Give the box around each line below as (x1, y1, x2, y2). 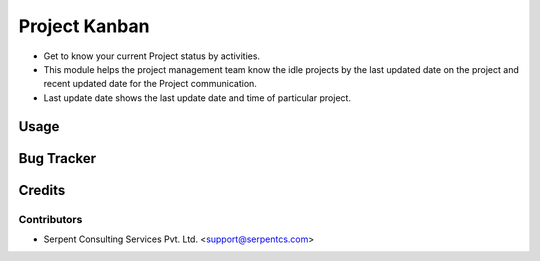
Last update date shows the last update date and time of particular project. (43, 91, 352, 104)
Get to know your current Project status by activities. (43, 50, 260, 62)
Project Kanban (18, 15, 150, 37)
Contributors (18, 212, 83, 226)
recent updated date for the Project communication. (43, 78, 257, 90)
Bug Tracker (18, 150, 97, 167)
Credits (18, 181, 66, 199)
